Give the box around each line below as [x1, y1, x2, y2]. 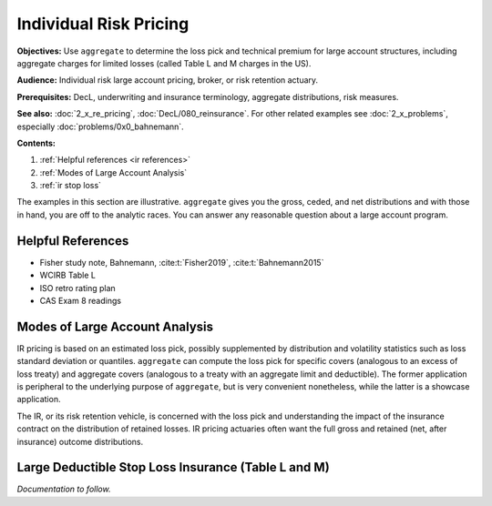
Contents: [16, 137, 56, 148]
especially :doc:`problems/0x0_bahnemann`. [16, 121, 184, 132]
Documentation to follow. [16, 483, 111, 495]
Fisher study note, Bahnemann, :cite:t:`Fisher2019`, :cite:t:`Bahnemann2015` [39, 257, 324, 268]
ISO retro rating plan [39, 282, 116, 293]
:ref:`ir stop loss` [39, 180, 102, 191]
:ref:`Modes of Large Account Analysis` [39, 167, 188, 177]
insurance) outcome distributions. [16, 436, 144, 447]
